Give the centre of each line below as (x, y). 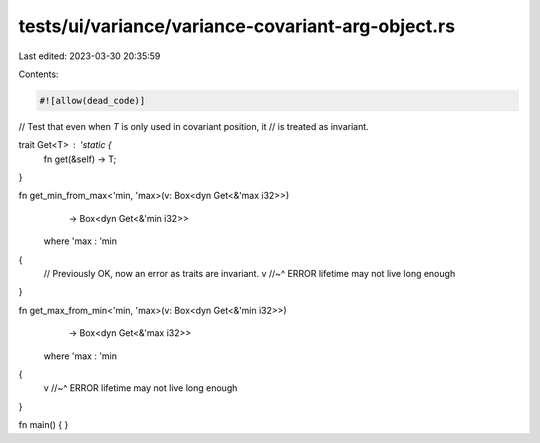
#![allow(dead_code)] (92, 100)
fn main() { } (43, 425)
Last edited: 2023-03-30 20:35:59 (89, 56)
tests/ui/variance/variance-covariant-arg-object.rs (236, 26)
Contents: (38, 74)
